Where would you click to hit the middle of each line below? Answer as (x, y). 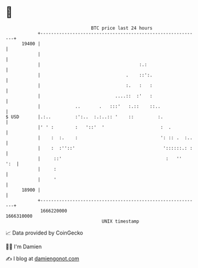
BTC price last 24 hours (122, 28)
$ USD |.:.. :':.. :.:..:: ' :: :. (84, 117)
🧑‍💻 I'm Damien (24, 247)
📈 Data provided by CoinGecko (44, 233)
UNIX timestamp (120, 221)
